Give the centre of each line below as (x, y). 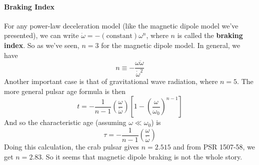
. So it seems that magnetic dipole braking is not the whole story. (142, 156)
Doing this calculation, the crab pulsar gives (72, 147)
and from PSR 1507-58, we (214, 147)
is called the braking (210, 35)
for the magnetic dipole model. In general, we (171, 45)
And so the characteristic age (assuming (65, 122)
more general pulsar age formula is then (65, 91)
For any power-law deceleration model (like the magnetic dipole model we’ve (121, 25)
